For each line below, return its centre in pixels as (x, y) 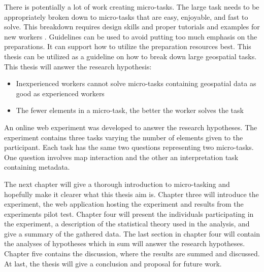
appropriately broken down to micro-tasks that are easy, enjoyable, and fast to (126, 16)
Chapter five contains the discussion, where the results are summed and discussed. (132, 254)
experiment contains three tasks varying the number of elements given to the (124, 137)
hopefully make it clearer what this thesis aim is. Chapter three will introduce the (131, 194)
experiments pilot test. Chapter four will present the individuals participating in (129, 213)
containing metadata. (37, 167)
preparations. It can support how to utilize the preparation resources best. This (128, 46)
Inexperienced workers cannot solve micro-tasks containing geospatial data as (136, 83)
